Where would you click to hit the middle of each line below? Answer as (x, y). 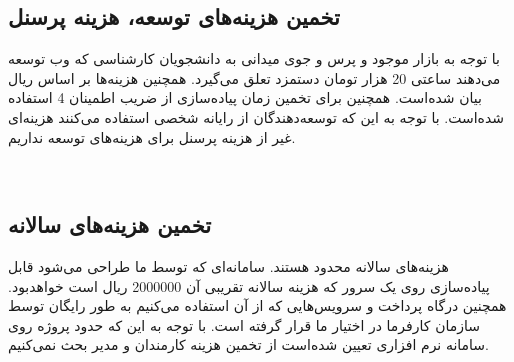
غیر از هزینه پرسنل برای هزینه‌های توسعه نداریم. (152, 136)
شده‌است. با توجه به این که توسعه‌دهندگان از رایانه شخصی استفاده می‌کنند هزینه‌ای (256, 116)
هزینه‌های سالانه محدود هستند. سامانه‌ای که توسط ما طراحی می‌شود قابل (228, 265)
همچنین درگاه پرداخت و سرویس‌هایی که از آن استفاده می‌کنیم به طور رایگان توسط (257, 305)
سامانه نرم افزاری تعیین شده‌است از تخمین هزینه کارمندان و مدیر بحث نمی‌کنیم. (248, 344)
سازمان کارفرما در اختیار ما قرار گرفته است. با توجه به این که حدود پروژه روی (244, 324)
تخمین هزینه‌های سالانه (110, 224)
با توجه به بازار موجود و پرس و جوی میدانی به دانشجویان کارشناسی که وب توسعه (254, 58)
